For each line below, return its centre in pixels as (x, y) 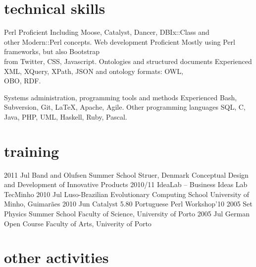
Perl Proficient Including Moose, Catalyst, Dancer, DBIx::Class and (107, 32)
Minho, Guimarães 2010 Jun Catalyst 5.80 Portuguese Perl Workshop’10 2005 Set (128, 204)
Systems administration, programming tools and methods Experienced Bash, (121, 97)
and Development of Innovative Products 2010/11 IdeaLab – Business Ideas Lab (126, 184)
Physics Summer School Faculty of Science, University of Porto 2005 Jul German (127, 213)
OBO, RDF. (23, 81)
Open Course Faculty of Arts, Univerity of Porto (78, 223)
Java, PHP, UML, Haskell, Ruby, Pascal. (66, 116)
